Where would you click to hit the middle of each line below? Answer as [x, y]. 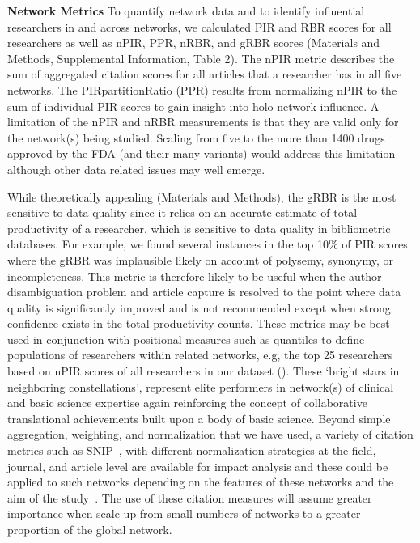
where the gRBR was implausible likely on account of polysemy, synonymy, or [200, 259]
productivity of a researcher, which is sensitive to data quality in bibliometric [199, 228]
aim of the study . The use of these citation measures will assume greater [190, 497]
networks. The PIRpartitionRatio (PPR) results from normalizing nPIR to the [202, 89]
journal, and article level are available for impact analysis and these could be [198, 466]
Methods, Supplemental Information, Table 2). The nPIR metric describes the [201, 58]
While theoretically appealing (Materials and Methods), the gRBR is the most [202, 196]
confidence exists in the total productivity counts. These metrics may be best [199, 323]
